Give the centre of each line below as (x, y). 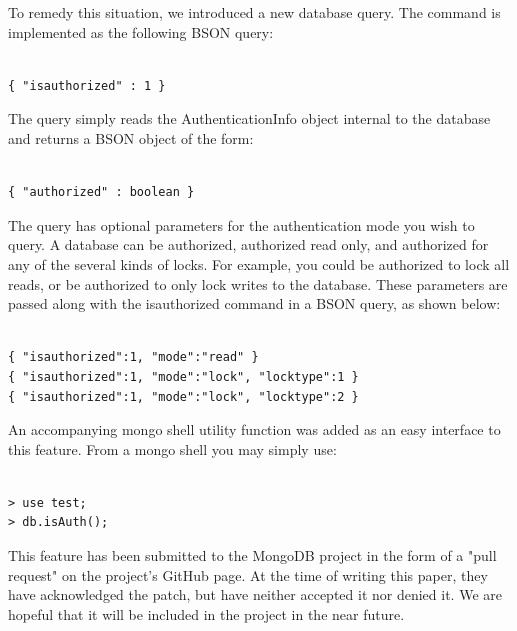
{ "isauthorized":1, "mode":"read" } (133, 357)
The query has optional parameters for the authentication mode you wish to (241, 224)
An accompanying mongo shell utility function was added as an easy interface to (254, 429)
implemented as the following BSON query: (141, 31)
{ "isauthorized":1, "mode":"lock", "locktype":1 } (183, 376)
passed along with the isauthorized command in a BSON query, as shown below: (254, 303)
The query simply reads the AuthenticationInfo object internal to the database (249, 118)
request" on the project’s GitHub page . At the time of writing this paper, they (248, 574)
